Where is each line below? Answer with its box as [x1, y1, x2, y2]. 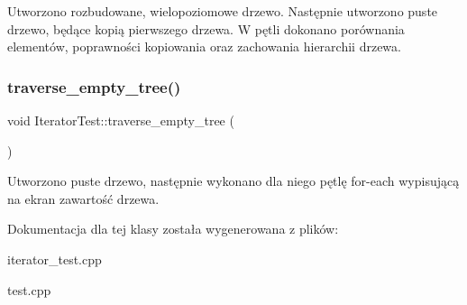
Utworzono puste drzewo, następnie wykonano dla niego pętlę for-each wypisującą [7, 171, 460, 190]
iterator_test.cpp [7, 249, 102, 268]
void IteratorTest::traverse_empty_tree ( [7, 111, 234, 129]
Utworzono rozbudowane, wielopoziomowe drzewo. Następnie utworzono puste [7, 2, 438, 20]
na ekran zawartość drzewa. [7, 189, 160, 208]
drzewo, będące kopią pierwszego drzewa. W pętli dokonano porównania [7, 19, 405, 38]
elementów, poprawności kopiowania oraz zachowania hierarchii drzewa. [7, 37, 401, 56]
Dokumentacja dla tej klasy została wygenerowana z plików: [7, 219, 339, 238]
